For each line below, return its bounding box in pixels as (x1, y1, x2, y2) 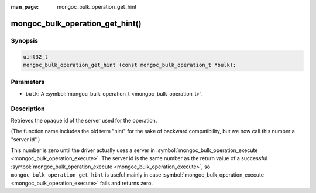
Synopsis (11, 36, 38, 45)
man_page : (11, 4, 39, 10)
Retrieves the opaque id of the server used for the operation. (11, 117, 157, 124)
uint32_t (23, 53, 49, 60)
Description (11, 104, 45, 113)
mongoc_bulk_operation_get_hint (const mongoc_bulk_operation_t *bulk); (23, 62, 236, 68)
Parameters (11, 78, 45, 86)
